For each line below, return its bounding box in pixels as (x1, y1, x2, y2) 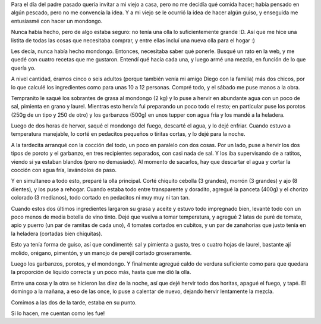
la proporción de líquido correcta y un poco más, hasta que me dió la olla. (11, 269, 191, 276)
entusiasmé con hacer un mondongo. (11, 17, 103, 24)
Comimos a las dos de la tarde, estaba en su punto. (11, 298, 137, 306)
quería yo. (11, 64, 36, 71)
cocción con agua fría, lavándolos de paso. (11, 167, 117, 174)
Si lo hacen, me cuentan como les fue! (11, 310, 105, 317)
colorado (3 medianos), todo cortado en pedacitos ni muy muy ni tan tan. (11, 194, 190, 201)
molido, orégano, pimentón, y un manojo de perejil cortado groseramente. (11, 249, 192, 256)
